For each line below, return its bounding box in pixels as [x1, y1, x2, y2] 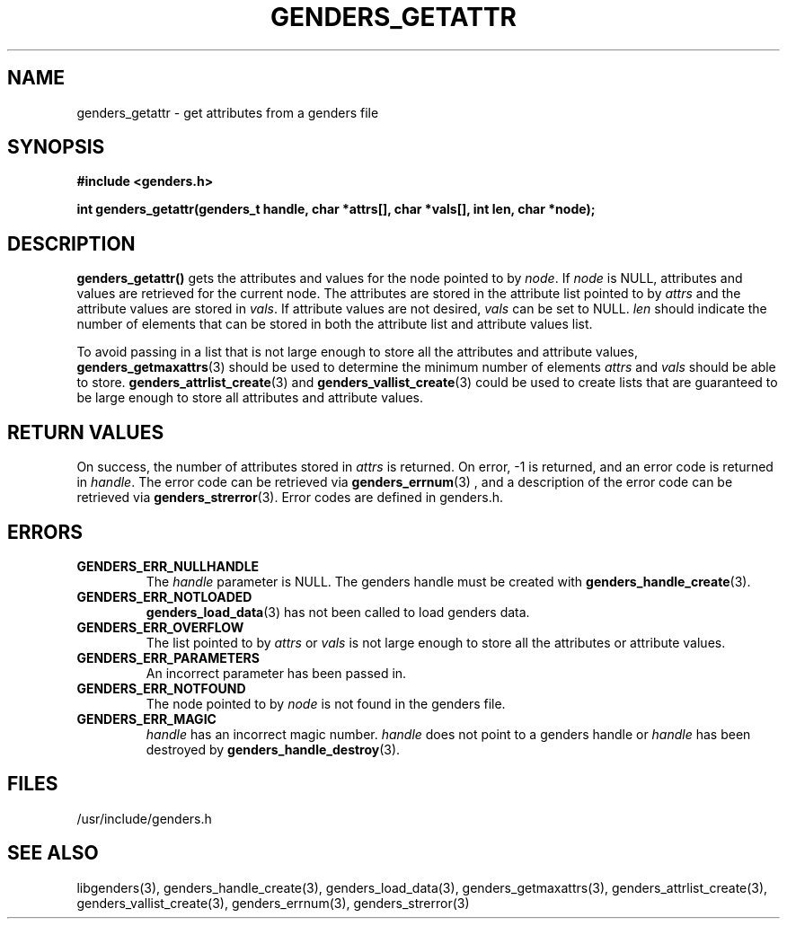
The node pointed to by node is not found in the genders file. [146, 695, 506, 711]
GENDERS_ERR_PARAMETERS [76, 649, 260, 666]
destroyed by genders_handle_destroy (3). [146, 741, 401, 757]
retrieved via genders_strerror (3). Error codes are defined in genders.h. [76, 489, 504, 506]
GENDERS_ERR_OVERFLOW [76, 619, 244, 635]
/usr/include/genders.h [76, 810, 212, 826]
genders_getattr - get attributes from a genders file [76, 104, 379, 120]
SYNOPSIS [7, 136, 105, 159]
